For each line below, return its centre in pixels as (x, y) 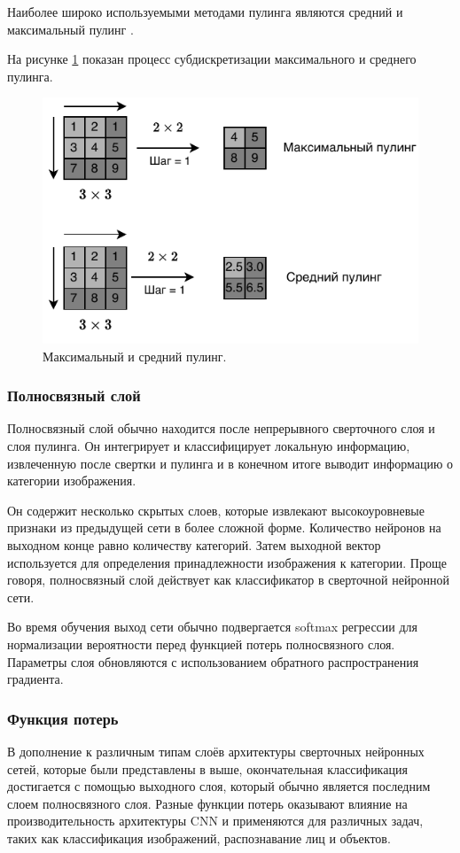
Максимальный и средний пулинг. (135, 356)
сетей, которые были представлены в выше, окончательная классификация (207, 768)
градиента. (35, 679)
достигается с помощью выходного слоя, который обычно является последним (219, 786)
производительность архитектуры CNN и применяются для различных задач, (215, 821)
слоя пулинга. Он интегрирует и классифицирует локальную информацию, (209, 446)
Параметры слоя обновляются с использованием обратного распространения (213, 661)
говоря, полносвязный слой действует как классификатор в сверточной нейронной (228, 580)
